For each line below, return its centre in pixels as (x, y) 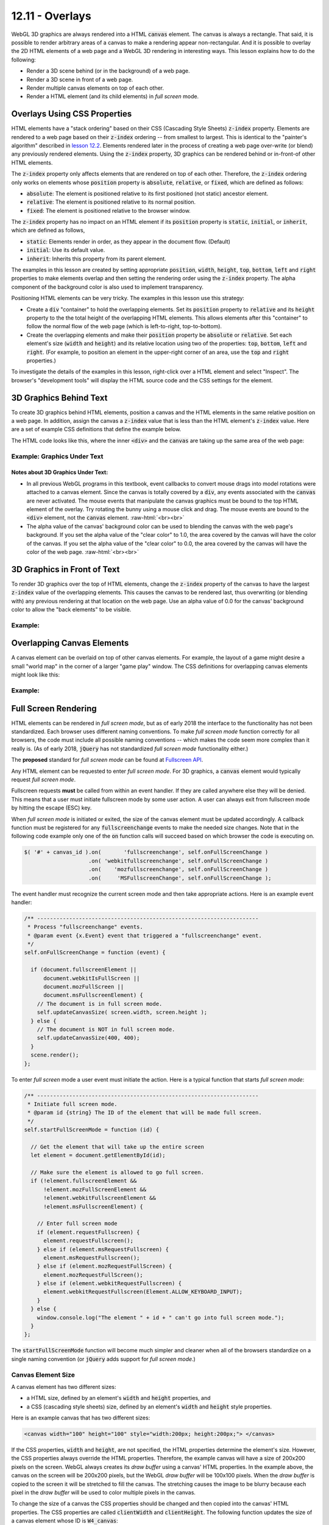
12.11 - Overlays (51, 16)
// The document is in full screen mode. (100, 1004)
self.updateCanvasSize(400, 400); (88, 1038)
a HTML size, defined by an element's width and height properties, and (119, 1398)
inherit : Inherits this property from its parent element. (97, 259)
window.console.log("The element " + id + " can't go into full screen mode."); (161, 1317)
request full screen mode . (44, 780)
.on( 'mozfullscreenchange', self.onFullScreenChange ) (179, 870)
